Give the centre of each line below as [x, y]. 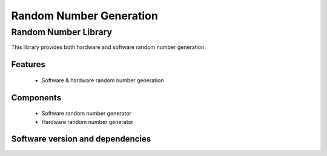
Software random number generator [87, 113]
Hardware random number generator [88, 122]
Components [36, 98]
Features [28, 64]
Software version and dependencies [81, 139]
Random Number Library [62, 32]
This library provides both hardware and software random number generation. [108, 47]
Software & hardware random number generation [103, 80]
